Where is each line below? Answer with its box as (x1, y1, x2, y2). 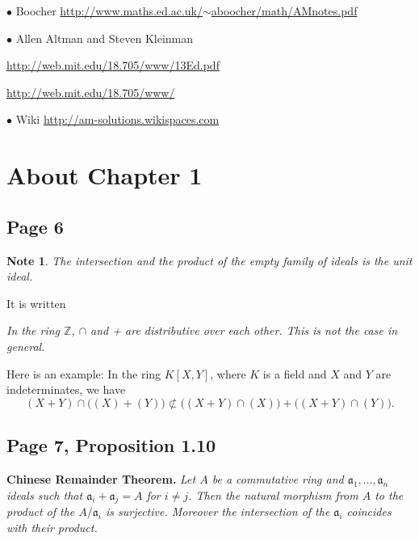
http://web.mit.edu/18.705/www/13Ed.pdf (6, 57, 220, 74)
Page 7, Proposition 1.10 (6, 433, 216, 458)
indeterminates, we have (6, 381, 126, 398)
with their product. (6, 518, 98, 535)
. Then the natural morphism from (188, 486, 358, 503)
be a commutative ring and (212, 470, 344, 487)
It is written (6, 294, 66, 311)
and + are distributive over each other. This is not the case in (90, 322, 398, 339)
